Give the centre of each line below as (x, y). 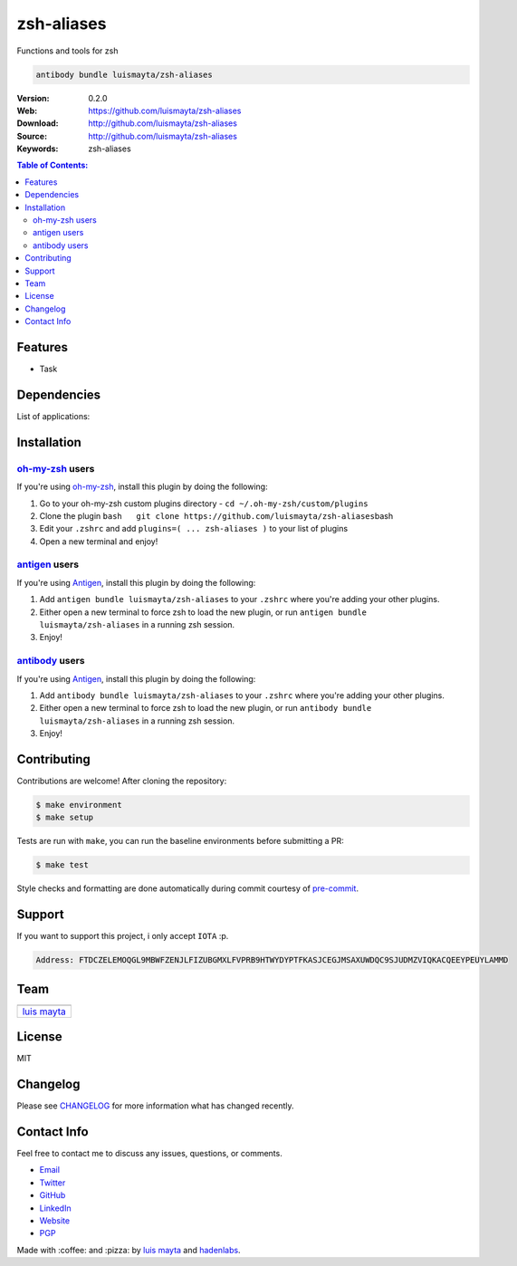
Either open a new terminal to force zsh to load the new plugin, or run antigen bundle (203, 612)
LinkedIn (55, 1208)
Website (55, 1221)
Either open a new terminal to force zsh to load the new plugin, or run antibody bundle (206, 708)
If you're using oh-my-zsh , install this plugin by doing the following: (142, 487)
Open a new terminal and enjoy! (99, 541)
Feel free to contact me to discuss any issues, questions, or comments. (149, 1154)
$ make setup (65, 818)
